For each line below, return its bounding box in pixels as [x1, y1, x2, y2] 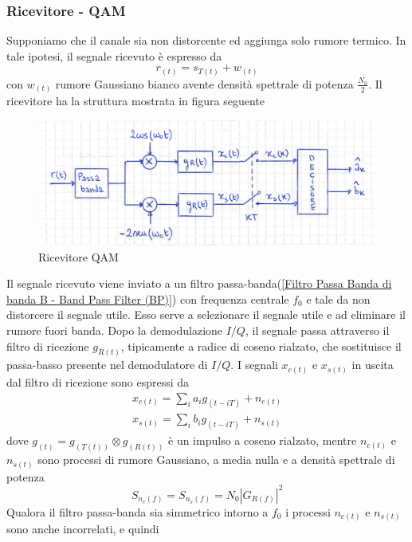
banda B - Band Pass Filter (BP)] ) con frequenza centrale [6, 290, 289, 307]
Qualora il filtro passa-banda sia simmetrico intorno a [6, 503, 269, 520]
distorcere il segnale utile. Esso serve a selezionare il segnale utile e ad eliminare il [6, 306, 406, 323]
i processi [285, 503, 331, 520]
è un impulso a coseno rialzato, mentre [168, 432, 357, 449]
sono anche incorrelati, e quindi [6, 520, 159, 537]
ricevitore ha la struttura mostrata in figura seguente [6, 92, 265, 109]
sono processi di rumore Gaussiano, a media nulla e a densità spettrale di [37, 451, 395, 468]
